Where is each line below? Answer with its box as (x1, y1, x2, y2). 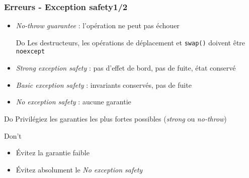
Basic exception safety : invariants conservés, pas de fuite (16, 79, 192, 90)
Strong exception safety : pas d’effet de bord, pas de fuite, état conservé (16, 63, 236, 73)
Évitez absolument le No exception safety (16, 164, 143, 174)
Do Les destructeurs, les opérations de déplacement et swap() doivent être (16, 37, 245, 47)
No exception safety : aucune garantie (16, 96, 131, 107)
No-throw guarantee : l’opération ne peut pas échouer (16, 20, 180, 31)
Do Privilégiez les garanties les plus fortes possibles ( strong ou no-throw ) (4, 113, 227, 124)
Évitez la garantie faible (16, 147, 90, 158)
